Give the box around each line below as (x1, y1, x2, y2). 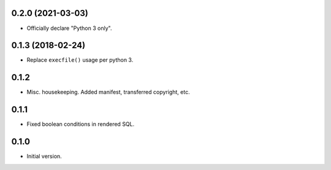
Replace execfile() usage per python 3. (26, 56, 134, 64)
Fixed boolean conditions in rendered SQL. (26, 120, 135, 128)
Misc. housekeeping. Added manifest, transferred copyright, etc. (26, 89, 190, 96)
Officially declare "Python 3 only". (26, 24, 112, 32)
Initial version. (26, 153, 63, 160)
